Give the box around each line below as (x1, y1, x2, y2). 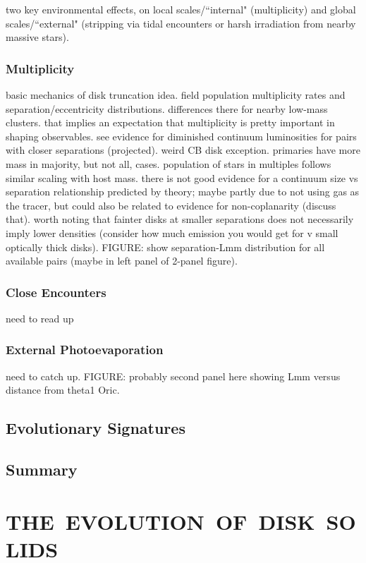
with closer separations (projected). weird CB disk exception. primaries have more (6, 143, 360, 157)
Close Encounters (6, 283, 106, 301)
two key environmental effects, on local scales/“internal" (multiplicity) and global (6, 2, 356, 16)
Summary (6, 459, 78, 480)
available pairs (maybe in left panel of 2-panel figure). (6, 253, 238, 268)
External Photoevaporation (6, 341, 164, 358)
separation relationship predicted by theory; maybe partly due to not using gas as (6, 184, 360, 199)
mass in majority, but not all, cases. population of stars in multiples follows (6, 156, 331, 171)
